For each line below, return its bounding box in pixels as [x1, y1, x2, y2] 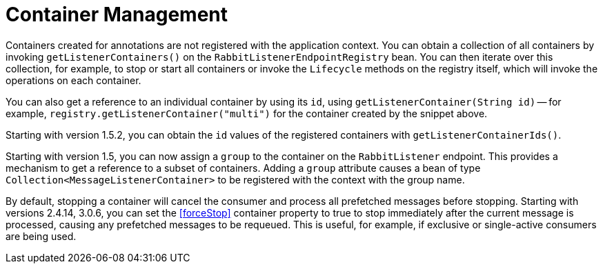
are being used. [6, 230, 77, 242]
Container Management [6, 3, 228, 26]
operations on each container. [6, 74, 141, 86]
